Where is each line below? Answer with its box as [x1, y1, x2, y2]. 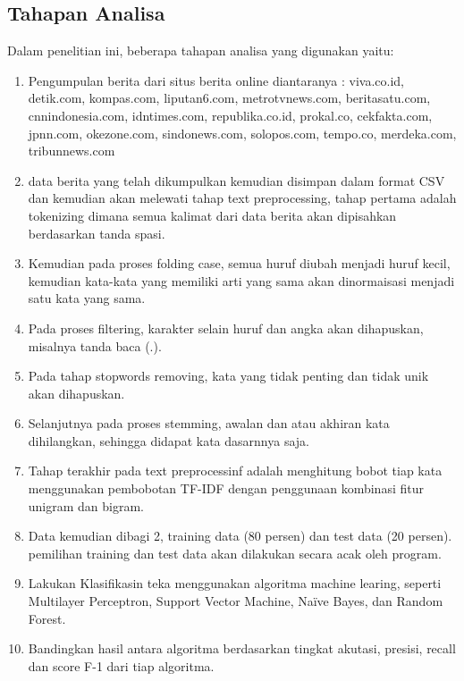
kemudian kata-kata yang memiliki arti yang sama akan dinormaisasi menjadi [28, 271, 455, 290]
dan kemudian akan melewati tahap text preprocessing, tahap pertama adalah [28, 189, 457, 207]
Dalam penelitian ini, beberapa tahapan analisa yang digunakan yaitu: [7, 41, 394, 60]
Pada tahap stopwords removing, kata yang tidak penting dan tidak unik [28, 366, 429, 385]
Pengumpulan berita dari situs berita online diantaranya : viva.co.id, [28, 71, 404, 89]
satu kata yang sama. [28, 289, 146, 307]
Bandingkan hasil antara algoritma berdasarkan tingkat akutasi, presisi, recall [28, 639, 456, 658]
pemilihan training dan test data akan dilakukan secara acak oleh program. [28, 543, 442, 562]
